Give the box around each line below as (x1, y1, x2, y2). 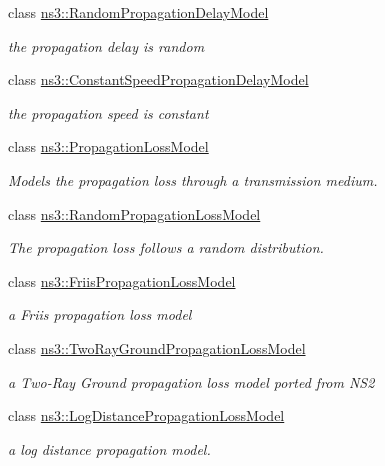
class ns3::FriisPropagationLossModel (8, 270, 236, 291)
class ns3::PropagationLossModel (8, 136, 209, 157)
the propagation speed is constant (8, 102, 209, 123)
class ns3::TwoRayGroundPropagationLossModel (8, 337, 306, 358)
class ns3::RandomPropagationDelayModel (8, 2, 269, 22)
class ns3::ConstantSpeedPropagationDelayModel (8, 69, 309, 90)
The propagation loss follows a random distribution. (8, 237, 324, 258)
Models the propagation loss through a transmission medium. (8, 169, 378, 190)
